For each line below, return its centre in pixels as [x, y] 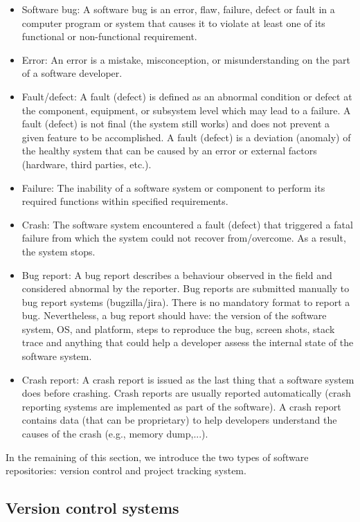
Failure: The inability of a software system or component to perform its [173, 187]
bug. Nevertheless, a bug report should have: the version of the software [174, 315]
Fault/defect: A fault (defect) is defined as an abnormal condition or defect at [187, 96]
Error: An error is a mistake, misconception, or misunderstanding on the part [186, 59]
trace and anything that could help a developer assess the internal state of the [188, 342]
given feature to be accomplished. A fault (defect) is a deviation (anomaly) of [186, 137]
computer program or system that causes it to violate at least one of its [173, 22]
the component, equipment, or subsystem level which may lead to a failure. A [186, 110]
